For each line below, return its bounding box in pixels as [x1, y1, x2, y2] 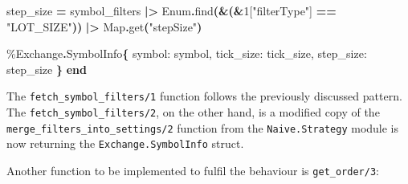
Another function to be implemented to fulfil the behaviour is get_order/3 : [6, 162, 379, 178]
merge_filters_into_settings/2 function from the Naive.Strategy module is [6, 119, 399, 136]
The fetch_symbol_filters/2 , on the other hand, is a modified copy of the [6, 104, 380, 121]
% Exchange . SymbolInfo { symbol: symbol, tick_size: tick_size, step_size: [6, 45, 367, 62]
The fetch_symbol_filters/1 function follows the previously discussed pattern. [6, 88, 402, 104]
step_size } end [6, 60, 87, 77]
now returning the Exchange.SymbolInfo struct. [6, 135, 244, 152]
